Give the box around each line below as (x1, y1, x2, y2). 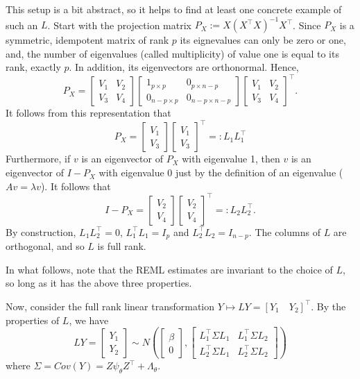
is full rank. (97, 239, 146, 253)
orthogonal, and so (6, 239, 85, 253)
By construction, (6, 224, 76, 239)
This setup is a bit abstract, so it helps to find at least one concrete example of (6, 2, 342, 16)
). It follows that (40, 178, 111, 193)
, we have (69, 312, 109, 327)
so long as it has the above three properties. (6, 276, 192, 290)
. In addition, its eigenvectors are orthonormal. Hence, (69, 60, 299, 74)
